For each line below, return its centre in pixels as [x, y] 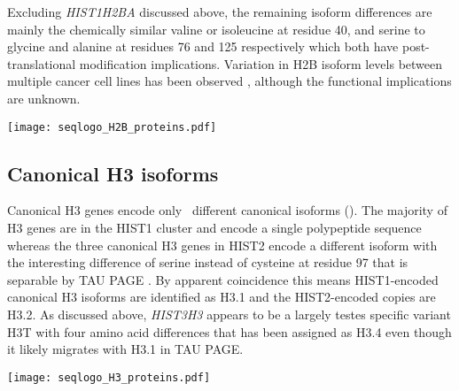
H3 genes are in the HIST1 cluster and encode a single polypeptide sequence [214, 228]
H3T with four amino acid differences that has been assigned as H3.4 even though [229, 331]
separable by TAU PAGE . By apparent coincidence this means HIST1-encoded [223, 279]
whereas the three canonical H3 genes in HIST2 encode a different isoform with [222, 245]
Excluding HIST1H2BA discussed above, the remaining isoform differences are [220, 11]
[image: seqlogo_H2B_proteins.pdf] [112, 127]
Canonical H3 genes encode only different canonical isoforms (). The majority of [227, 210]
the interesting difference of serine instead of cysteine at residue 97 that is [208, 262]
